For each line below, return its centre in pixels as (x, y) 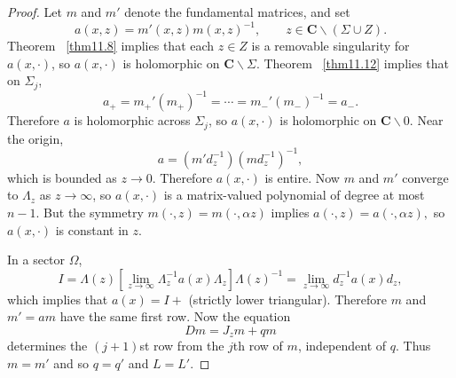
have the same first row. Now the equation (175, 316)
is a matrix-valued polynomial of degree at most (294, 195)
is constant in (92, 229)
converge (425, 177)
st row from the (182, 346)
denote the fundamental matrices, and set (237, 12)
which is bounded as (62, 177)
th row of (258, 346)
